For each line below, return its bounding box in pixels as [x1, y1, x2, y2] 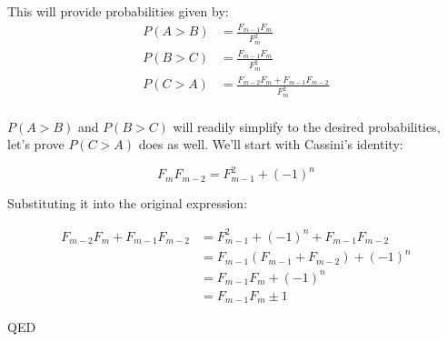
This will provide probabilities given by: [7, 2, 229, 20]
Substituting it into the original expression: [7, 194, 248, 213]
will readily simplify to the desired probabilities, [173, 116, 441, 136]
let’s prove [7, 135, 65, 154]
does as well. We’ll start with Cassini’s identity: [138, 135, 403, 154]
